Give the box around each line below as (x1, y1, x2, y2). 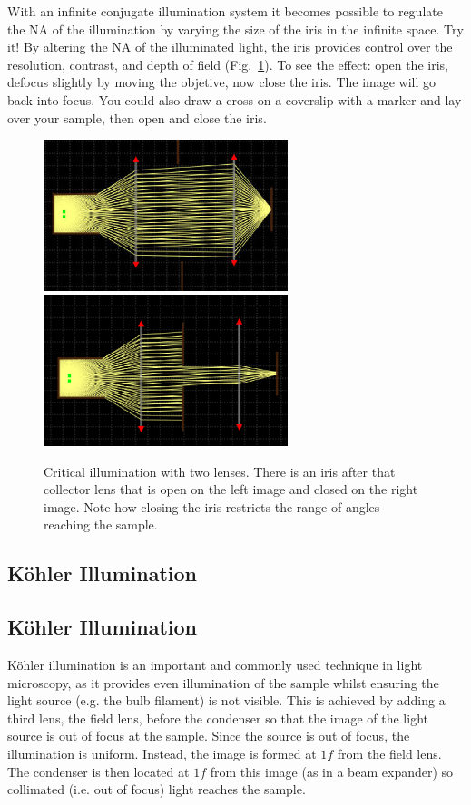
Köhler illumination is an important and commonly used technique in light (7, 655, 423, 674)
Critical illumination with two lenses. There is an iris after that (44, 461, 396, 480)
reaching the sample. (44, 515, 158, 534)
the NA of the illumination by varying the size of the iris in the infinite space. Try (7, 19, 464, 38)
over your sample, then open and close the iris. (7, 108, 267, 127)
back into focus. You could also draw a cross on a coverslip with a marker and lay (7, 90, 462, 109)
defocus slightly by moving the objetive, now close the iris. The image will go (7, 73, 437, 92)
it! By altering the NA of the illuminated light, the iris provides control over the (7, 37, 453, 56)
